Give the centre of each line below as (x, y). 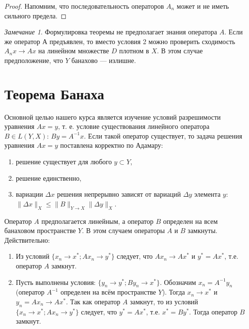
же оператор (22, 41)
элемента (208, 194)
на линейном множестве (74, 51)
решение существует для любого (64, 162)
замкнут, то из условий (164, 301)
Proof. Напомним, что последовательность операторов (84, 6)
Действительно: (27, 240)
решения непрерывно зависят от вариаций (119, 194)
